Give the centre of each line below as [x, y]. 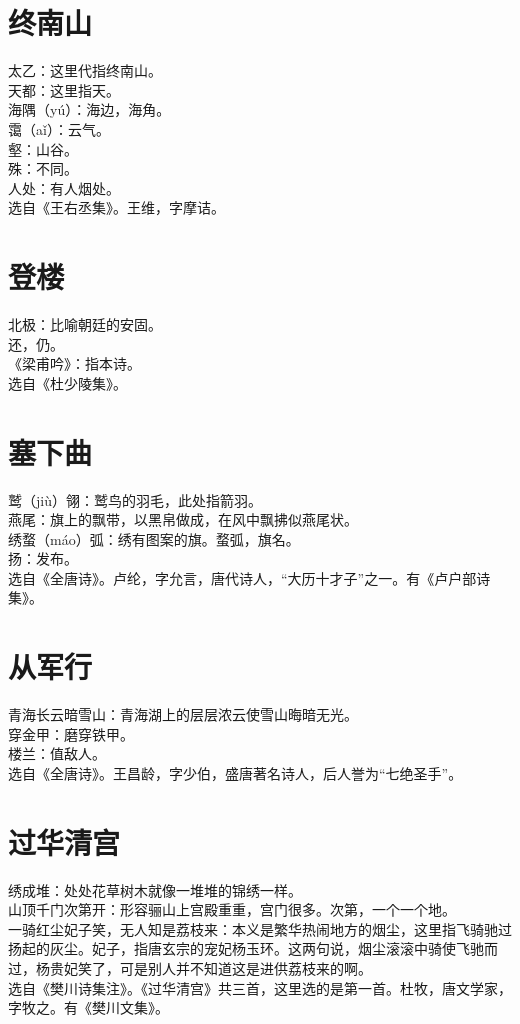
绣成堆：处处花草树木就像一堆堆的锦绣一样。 [155, 889]
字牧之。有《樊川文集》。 [88, 1007]
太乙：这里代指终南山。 [85, 70]
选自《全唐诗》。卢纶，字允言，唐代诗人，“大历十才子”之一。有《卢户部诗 [249, 577]
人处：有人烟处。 [64, 187]
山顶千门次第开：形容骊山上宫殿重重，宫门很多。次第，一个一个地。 [232, 909]
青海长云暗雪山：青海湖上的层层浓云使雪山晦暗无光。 [183, 714]
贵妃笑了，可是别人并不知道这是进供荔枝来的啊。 [210, 968]
